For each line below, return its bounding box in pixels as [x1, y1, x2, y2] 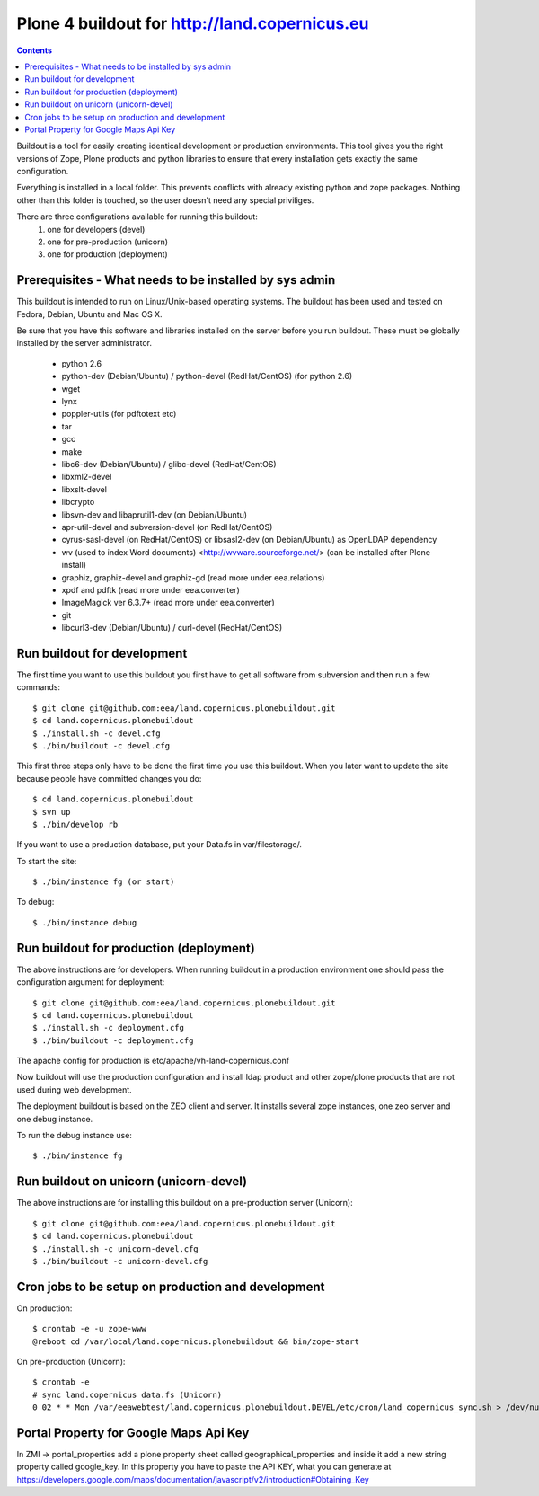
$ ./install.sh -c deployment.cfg [32, 1022, 184, 1033]
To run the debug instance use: [16, 1130, 132, 1141]
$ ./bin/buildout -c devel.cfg [32, 740, 171, 750]
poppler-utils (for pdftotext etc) [61, 409, 177, 420]
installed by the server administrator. [16, 338, 153, 349]
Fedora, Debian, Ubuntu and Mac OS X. [16, 308, 163, 319]
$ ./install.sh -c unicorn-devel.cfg [32, 1244, 199, 1253]
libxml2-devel [61, 472, 112, 482]
